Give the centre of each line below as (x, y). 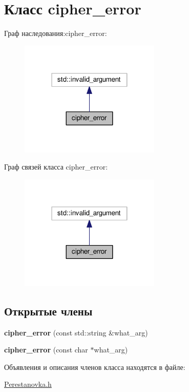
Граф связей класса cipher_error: (56, 167)
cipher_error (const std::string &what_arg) (76, 332)
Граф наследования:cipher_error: (56, 33)
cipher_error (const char (46, 350)
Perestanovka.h (28, 384)
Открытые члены (48, 311)
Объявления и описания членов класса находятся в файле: (95, 367)
